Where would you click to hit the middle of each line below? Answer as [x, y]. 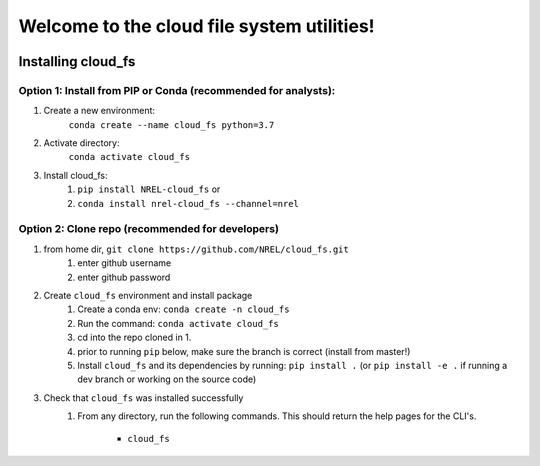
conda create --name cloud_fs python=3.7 [171, 124]
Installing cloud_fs [77, 61]
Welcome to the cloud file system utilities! [196, 26]
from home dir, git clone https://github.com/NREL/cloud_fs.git [196, 249]
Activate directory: [81, 143]
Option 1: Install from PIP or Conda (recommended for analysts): [177, 90]
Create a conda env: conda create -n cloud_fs [183, 309]
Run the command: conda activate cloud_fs [178, 323]
